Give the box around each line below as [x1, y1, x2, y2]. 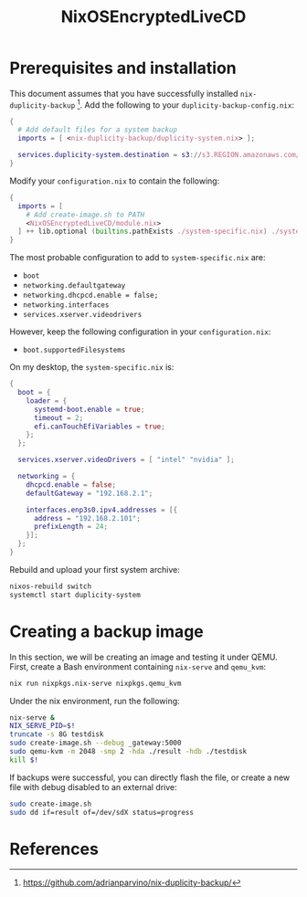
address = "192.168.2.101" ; [33, 513, 142, 522]
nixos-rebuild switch [9, 582, 92, 591]
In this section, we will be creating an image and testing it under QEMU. [9, 651, 279, 662]
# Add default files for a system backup [17, 125, 178, 134]
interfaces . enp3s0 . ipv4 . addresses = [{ [26, 505, 178, 514]
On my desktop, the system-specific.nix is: [9, 362, 175, 373]
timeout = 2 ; [33, 413, 84, 422]
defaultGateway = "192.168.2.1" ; [26, 489, 153, 498]
